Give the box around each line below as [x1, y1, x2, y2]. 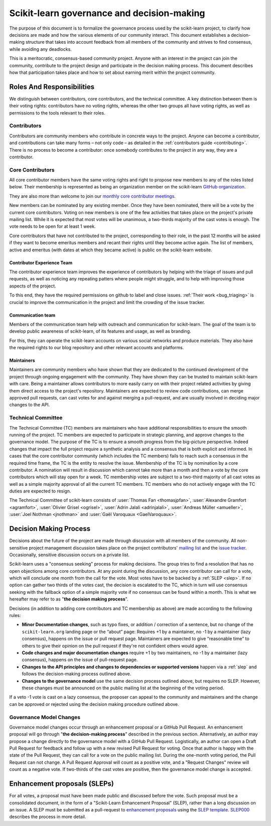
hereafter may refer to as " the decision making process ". [9, 596, 128, 602]
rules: [9, 612, 21, 618]
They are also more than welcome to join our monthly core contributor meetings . [9, 193, 176, 199]
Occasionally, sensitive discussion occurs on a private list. [9, 552, 130, 558]
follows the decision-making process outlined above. [22, 671, 131, 677]
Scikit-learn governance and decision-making [9, 8, 205, 19]
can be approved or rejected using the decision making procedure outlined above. [9, 701, 179, 707]
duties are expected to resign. [9, 488, 71, 494]
